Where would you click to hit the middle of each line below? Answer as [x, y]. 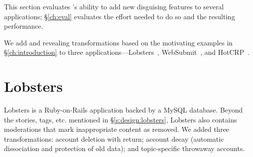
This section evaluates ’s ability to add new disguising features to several [114, 6]
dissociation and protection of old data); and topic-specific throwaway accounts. [125, 148]
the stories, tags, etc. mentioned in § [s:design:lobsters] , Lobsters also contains [121, 119]
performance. [24, 26]
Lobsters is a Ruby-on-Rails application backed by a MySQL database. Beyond [124, 110]
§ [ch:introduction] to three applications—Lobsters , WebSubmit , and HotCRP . [127, 52]
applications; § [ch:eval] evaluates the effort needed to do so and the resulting [120, 16]
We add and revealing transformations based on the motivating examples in [118, 42]
